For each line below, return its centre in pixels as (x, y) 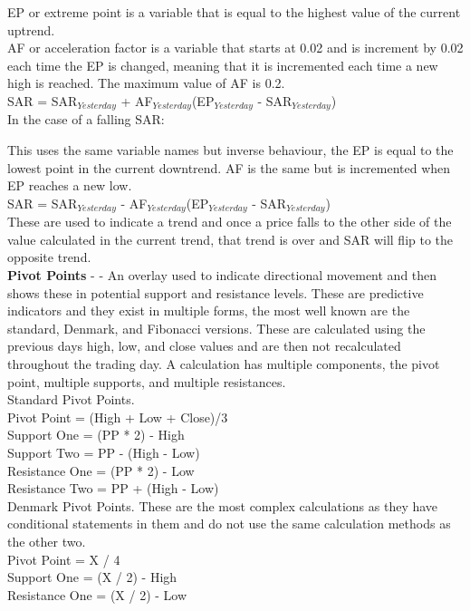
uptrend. (31, 29)
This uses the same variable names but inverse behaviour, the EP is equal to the (230, 150)
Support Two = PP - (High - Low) (104, 452)
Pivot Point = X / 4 (64, 559)
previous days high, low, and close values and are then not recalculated (204, 346)
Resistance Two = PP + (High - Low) (113, 488)
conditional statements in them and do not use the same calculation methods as (229, 524)
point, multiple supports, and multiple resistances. (147, 381)
